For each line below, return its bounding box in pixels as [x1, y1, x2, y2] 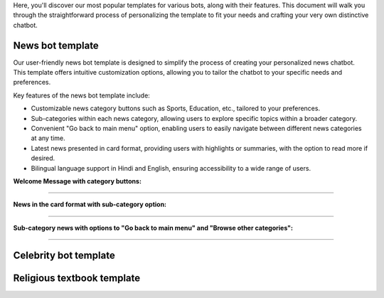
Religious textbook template [13, 272, 141, 284]
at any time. [31, 134, 65, 142]
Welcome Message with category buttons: [13, 176, 142, 185]
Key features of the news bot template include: [13, 91, 151, 100]
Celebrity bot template [13, 249, 115, 261]
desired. [31, 154, 55, 163]
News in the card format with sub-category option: [13, 200, 167, 209]
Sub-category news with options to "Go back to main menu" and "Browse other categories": [13, 223, 294, 232]
